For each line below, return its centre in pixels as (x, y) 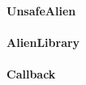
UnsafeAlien (41, 10)
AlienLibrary (43, 42)
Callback (31, 73)
